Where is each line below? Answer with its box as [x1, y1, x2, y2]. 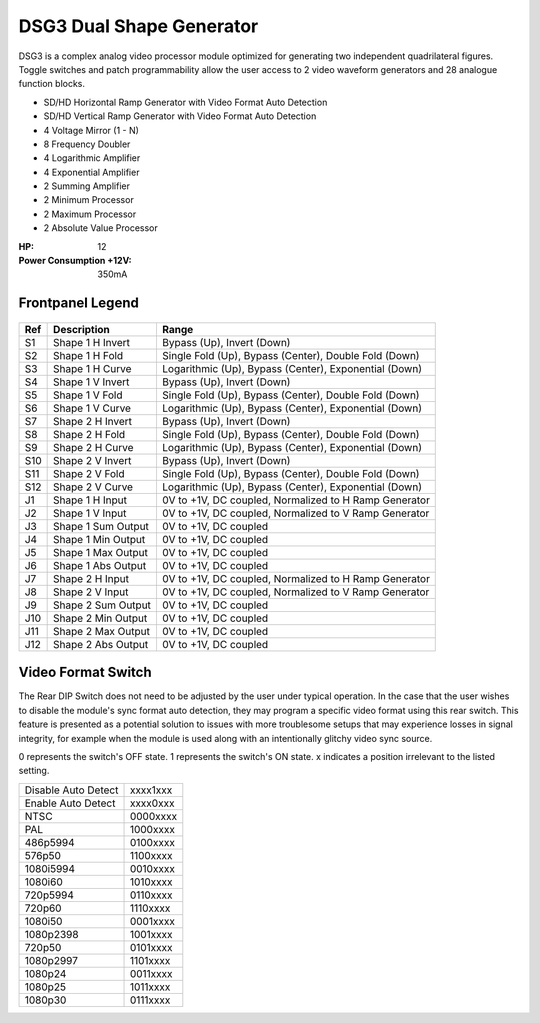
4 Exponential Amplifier [43, 166, 140, 178]
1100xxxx [129, 848, 174, 862]
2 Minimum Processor [43, 194, 134, 206]
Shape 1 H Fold [53, 348, 124, 362]
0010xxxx [129, 861, 175, 875]
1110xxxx [129, 901, 171, 915]
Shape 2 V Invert [53, 453, 132, 467]
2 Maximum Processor [43, 208, 137, 220]
